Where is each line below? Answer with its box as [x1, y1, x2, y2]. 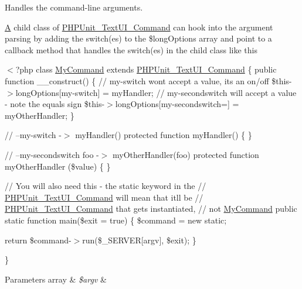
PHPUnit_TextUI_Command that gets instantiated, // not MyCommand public [5, 202, 297, 215]
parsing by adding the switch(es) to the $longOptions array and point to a [5, 32, 272, 44]
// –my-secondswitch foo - [5, 148, 99, 160]
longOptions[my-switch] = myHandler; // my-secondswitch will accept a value [15, 86, 297, 98]
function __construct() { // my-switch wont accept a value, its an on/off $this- [5, 74, 292, 87]
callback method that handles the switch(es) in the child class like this [5, 43, 257, 56]
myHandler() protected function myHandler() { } [75, 129, 252, 141]
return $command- [5, 233, 72, 246]
